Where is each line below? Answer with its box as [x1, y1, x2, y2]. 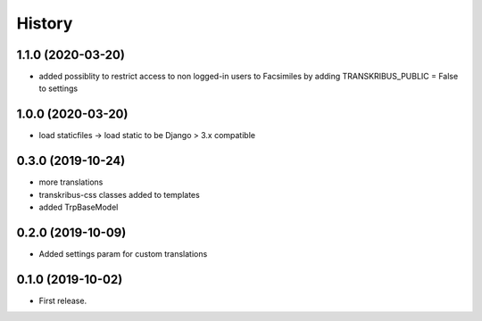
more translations [38, 177, 104, 187]
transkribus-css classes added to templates [38, 189, 200, 200]
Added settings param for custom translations [38, 248, 208, 259]
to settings [38, 83, 79, 94]
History [16, 13, 73, 33]
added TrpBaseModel [38, 202, 119, 213]
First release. [38, 295, 87, 306]
